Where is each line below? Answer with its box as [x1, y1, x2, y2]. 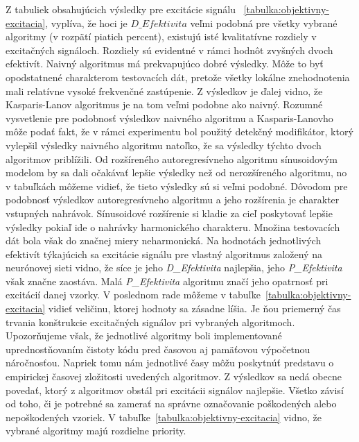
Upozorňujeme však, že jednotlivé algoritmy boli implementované [6, 328, 282, 343]
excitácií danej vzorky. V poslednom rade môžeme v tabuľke [6, 287, 261, 302]
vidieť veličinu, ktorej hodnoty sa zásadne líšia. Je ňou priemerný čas [48, 301, 341, 316]
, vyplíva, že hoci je [45, 15, 128, 30]
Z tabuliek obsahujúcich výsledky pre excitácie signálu [6, 2, 236, 16]
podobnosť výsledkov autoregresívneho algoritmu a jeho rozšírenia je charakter [6, 192, 340, 207]
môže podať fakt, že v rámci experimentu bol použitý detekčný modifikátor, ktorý [6, 124, 353, 139]
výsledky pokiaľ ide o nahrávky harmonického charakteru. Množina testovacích [6, 219, 340, 234]
